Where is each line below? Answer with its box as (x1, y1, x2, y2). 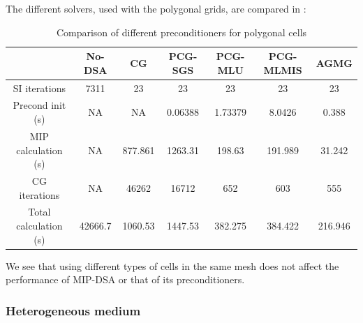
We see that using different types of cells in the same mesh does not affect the (6, 258, 339, 273)
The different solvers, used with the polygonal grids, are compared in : (6, 1, 306, 15)
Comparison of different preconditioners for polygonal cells (56, 24, 307, 39)
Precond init (13, 98, 66, 112)
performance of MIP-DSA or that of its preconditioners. (6, 272, 245, 287)
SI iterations (13, 80, 66, 95)
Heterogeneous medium (6, 301, 141, 319)
